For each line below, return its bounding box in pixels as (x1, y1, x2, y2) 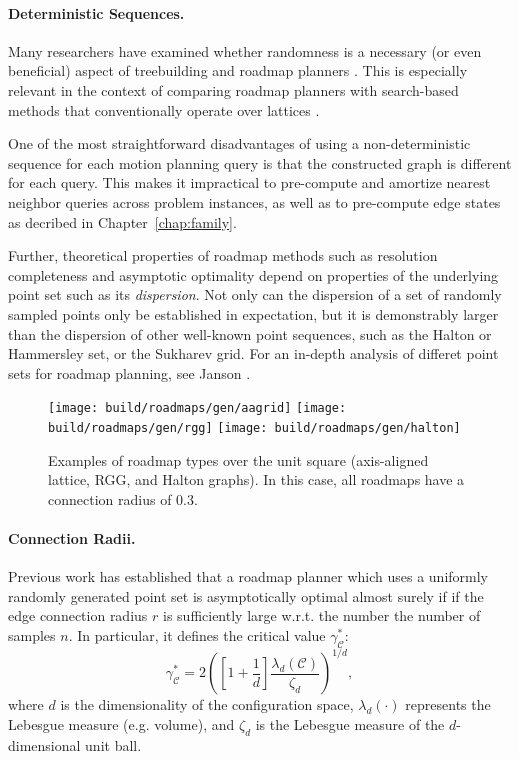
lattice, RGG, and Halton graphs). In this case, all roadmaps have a (48, 469, 465, 490)
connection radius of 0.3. (48, 488, 198, 509)
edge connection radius (8, 605, 148, 626)
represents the (405, 694, 491, 715)
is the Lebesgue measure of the (255, 713, 445, 734)
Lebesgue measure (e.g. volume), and (8, 713, 235, 734)
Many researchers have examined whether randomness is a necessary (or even (8, 40, 482, 61)
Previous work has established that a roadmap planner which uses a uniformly (8, 566, 488, 587)
